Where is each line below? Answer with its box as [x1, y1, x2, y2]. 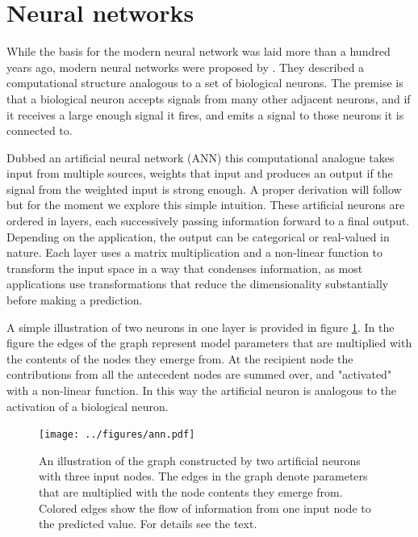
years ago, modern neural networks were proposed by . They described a [6, 58, 365, 75]
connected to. [6, 122, 73, 139]
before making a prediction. [6, 292, 143, 308]
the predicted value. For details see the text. [39, 515, 257, 532]
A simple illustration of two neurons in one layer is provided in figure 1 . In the [6, 318, 395, 335]
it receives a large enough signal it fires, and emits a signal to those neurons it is [6, 106, 404, 123]
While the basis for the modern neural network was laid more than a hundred [6, 43, 391, 60]
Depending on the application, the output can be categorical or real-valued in [6, 228, 390, 245]
